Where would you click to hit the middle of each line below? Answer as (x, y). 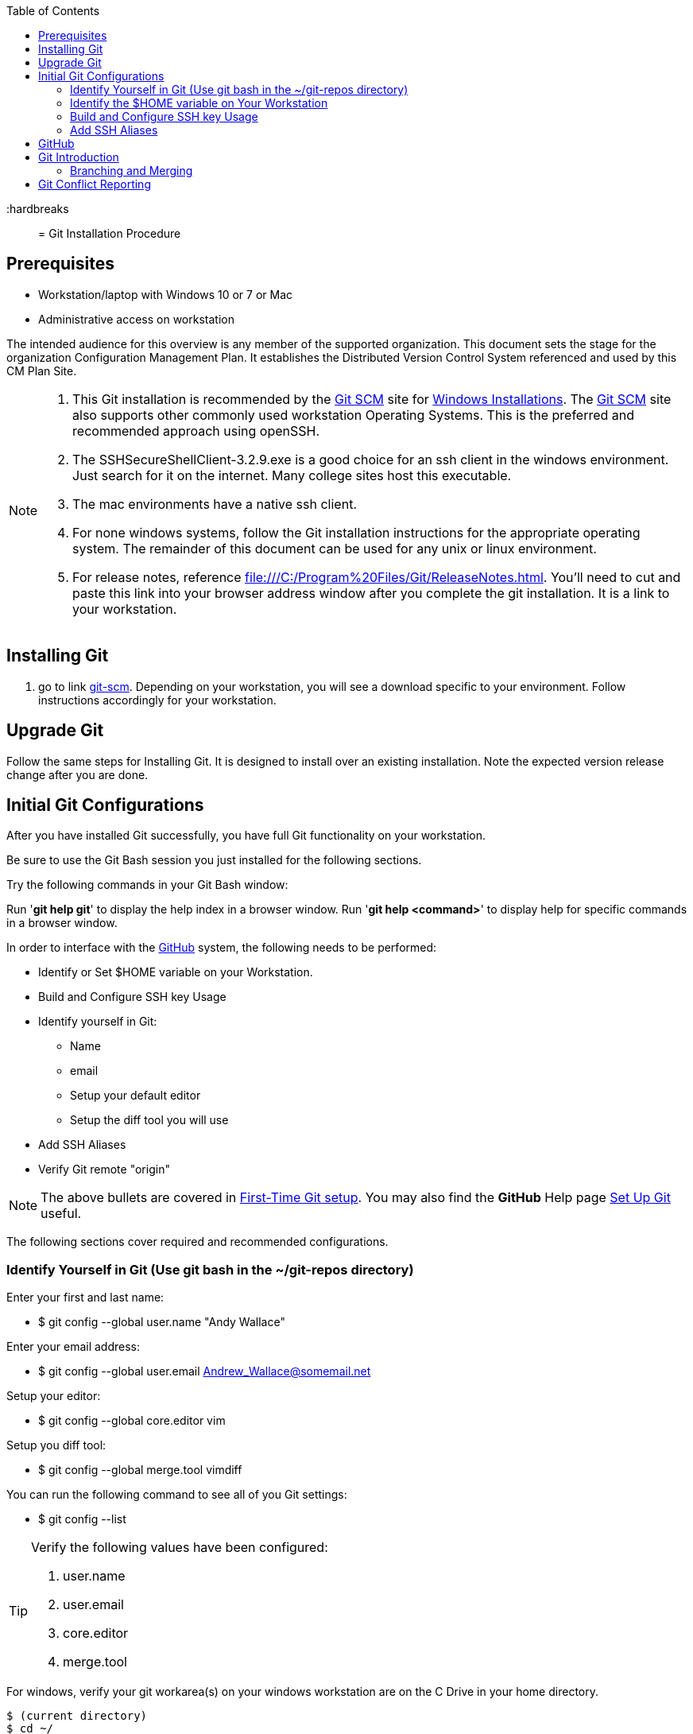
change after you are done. (77, 774)
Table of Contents (53, 11)
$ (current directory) (77, 1716)
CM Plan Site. (42, 370)
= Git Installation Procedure (110, 233)
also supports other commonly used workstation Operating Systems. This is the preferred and (354, 415)
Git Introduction (79, 157)
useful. (61, 1214)
